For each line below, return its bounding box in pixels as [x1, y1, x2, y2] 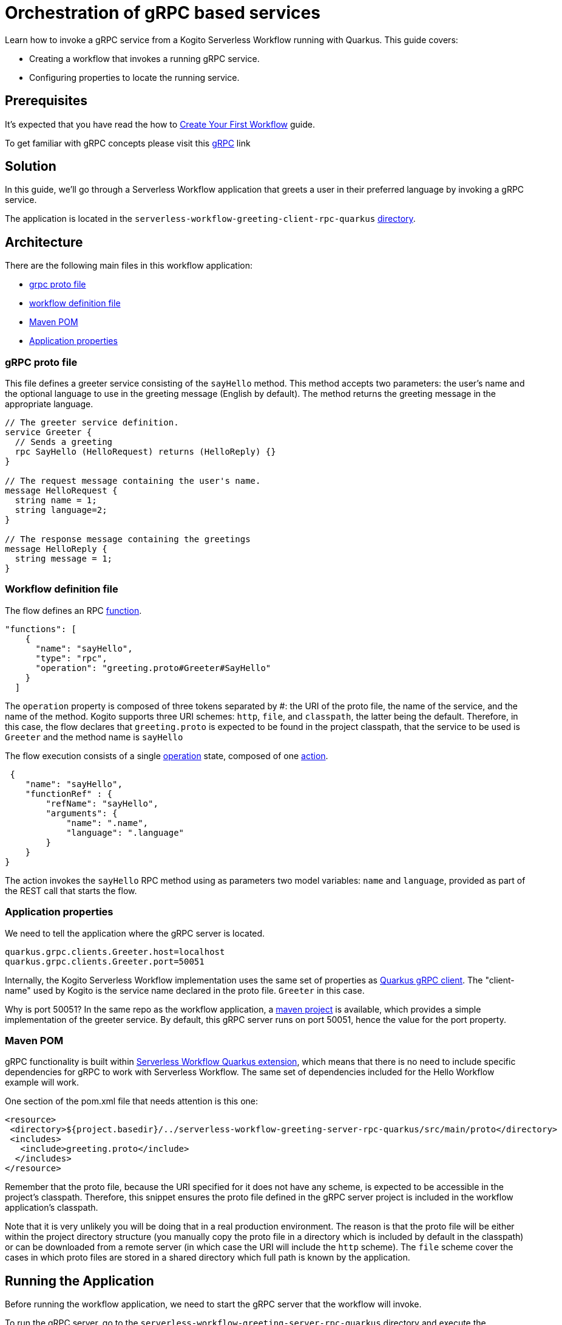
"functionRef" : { [25, 788, 113, 799]
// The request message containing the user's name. [5, 476, 261, 486]
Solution [5, 159, 56, 174]
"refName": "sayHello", [46, 798, 158, 808]
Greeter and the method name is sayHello [5, 731, 183, 742]
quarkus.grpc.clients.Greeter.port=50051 [5, 956, 205, 966]
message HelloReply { [5, 544, 107, 554]
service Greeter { [5, 427, 92, 438]
